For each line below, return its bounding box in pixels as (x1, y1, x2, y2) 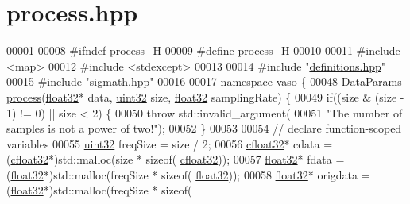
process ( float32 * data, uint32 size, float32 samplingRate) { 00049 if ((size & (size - (6, 88, 404, 105)
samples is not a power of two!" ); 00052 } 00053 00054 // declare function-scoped (6, 120, 402, 137)
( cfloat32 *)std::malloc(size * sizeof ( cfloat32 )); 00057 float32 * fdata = (6, 151, 345, 167)
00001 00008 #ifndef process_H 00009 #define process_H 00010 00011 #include (6, 42, 400, 59)
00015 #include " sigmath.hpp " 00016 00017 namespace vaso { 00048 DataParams (6, 73, 402, 90)
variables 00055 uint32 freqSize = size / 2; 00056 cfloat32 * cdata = (6, 135, 333, 152)
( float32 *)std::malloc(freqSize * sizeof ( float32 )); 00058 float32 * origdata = (6, 166, 370, 183)
